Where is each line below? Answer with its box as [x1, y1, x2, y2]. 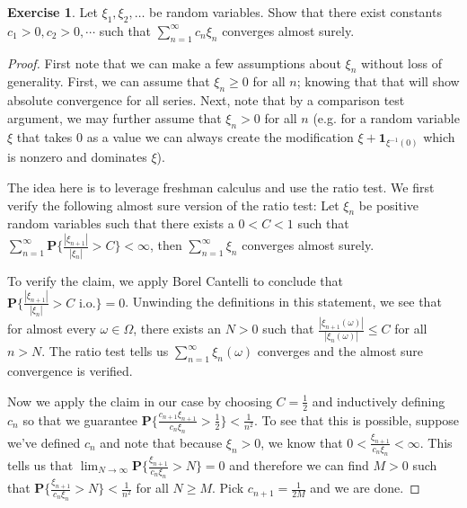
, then [150, 236, 182, 254]
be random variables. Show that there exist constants [149, 3, 442, 21]
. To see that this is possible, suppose [254, 410, 460, 429]
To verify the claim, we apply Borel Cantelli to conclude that [7, 271, 343, 290]
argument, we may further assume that [7, 108, 222, 127]
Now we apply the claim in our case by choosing [7, 391, 272, 410]
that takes [16, 127, 73, 146]
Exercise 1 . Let [7, 3, 98, 21]
